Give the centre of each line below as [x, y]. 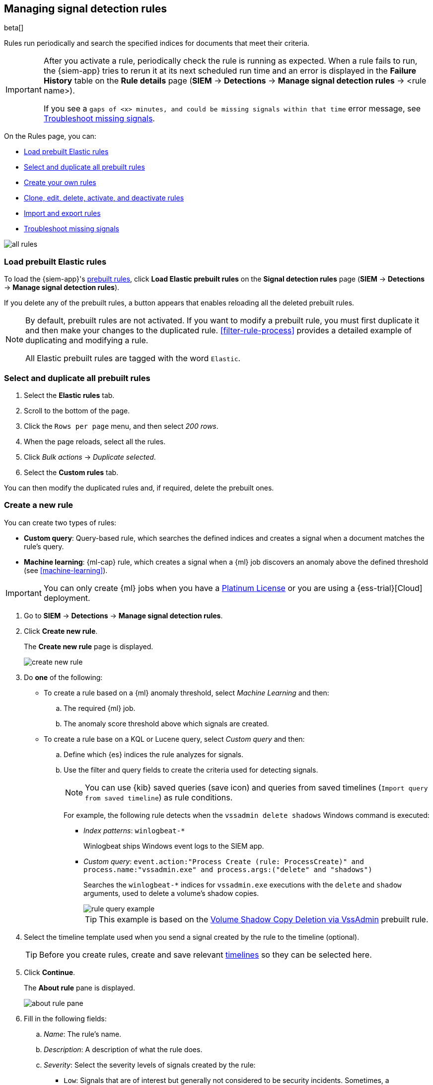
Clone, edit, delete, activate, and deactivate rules [104, 198]
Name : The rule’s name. [83, 1034]
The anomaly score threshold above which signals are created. [166, 723]
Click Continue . [50, 972]
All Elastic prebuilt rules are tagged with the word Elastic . [133, 358]
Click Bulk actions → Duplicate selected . [90, 457]
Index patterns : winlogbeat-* [134, 830]
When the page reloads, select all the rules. [95, 441]
